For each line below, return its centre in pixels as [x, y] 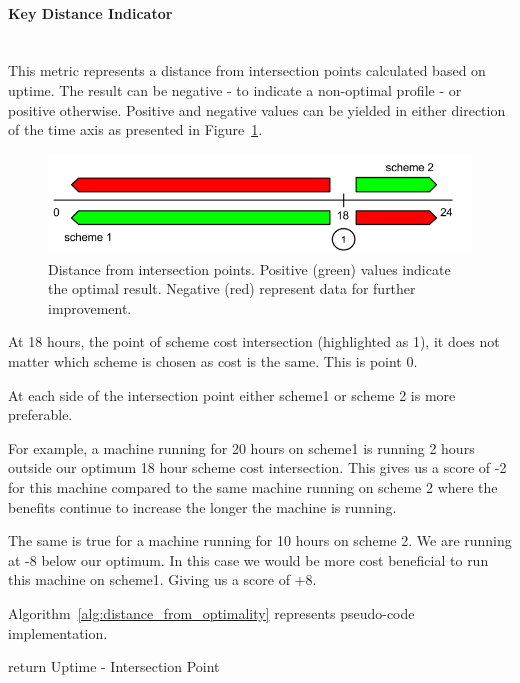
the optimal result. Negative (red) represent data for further [232, 288]
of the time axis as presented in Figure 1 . [135, 129]
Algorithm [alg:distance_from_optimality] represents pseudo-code [211, 612]
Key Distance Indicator [90, 12]
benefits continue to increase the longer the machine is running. [202, 506]
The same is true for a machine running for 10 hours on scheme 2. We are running [260, 540]
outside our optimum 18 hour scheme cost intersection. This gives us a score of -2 [257, 467]
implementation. [58, 632]
